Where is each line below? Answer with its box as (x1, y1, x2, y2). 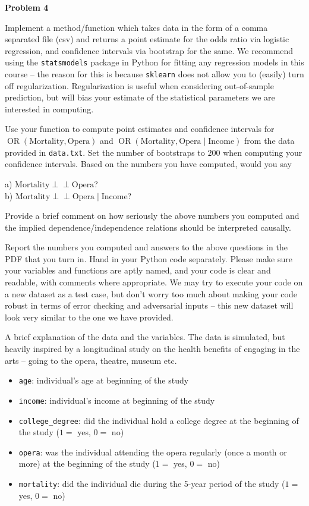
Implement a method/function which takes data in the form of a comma (5, 21, 268, 33)
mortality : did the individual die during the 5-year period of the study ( (18, 477, 285, 490)
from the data (244, 134, 295, 147)
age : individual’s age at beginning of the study (18, 374, 189, 386)
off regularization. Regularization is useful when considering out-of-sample (5, 79, 274, 92)
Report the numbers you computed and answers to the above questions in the (5, 241, 288, 253)
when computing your (223, 146, 302, 158)
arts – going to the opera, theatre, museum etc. (5, 354, 177, 366)
